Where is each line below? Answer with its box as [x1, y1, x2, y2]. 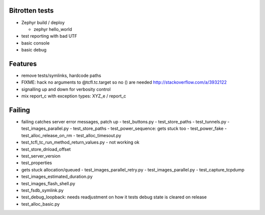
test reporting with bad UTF [21, 33, 78, 39]
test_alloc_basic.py [21, 201, 60, 207]
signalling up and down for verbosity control [21, 86, 111, 92]
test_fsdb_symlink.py [21, 187, 64, 193]
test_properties [21, 160, 53, 166]
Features [9, 59, 37, 68]
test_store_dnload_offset [21, 146, 71, 152]
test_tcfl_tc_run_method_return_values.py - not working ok [21, 140, 140, 145]
